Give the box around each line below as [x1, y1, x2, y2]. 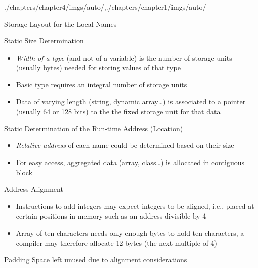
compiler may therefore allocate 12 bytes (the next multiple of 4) [16, 237, 218, 248]
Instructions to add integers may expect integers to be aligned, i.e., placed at [16, 200, 254, 211]
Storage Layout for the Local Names [4, 18, 117, 29]
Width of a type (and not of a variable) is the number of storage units [16, 52, 232, 63]
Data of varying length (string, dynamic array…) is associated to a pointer [16, 96, 246, 106]
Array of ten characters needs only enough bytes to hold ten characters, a [16, 227, 244, 238]
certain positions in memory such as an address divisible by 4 [16, 210, 206, 221]
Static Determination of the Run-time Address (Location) [4, 123, 183, 133]
